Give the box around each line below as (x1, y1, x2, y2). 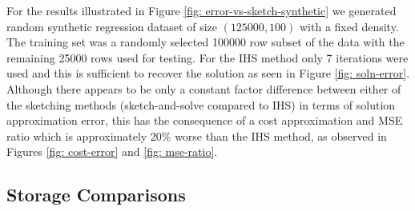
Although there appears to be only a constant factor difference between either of (6, 80, 401, 97)
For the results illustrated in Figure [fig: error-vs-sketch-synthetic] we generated (6, 2, 397, 18)
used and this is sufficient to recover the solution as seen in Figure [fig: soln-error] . (6, 65, 410, 82)
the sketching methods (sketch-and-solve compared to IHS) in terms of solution (6, 96, 396, 113)
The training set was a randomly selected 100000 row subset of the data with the (6, 34, 405, 50)
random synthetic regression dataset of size (6, 18, 217, 34)
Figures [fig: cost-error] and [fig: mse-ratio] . (6, 143, 218, 160)
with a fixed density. (300, 18, 399, 34)
